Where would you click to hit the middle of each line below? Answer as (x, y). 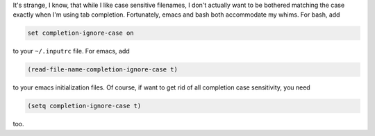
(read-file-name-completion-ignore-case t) (103, 70)
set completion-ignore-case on (81, 33)
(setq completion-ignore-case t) (84, 106)
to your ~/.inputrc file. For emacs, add (71, 51)
